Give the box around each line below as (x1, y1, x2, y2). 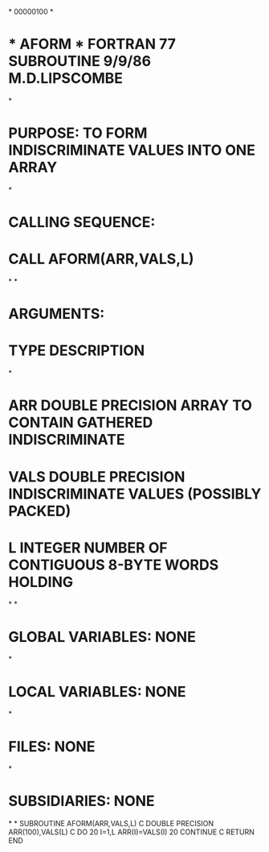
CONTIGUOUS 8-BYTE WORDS (8, 556, 219, 574)
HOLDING (8, 573, 74, 591)
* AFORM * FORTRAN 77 (8, 35, 177, 53)
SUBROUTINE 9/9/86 (8, 52, 151, 71)
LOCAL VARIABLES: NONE (8, 682, 186, 701)
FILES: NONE (8, 737, 96, 755)
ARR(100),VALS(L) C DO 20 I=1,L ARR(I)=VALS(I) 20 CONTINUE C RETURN (8, 827, 255, 837)
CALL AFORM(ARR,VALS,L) (8, 250, 194, 268)
